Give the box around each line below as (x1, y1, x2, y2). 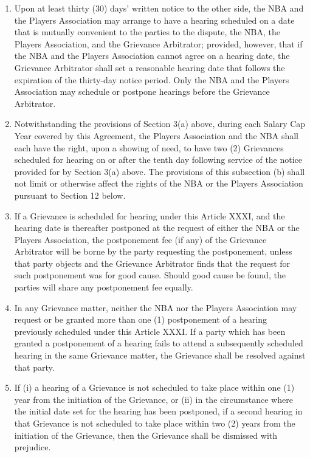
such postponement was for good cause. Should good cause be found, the (14, 269, 286, 281)
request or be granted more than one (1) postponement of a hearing (14, 313, 267, 326)
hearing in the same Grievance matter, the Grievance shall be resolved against (14, 349, 306, 362)
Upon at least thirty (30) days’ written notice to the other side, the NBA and (14, 2, 304, 14)
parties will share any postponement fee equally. (14, 281, 193, 294)
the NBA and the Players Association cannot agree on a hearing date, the (14, 49, 290, 62)
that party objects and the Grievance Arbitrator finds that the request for (14, 256, 291, 269)
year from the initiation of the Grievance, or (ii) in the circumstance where (14, 393, 293, 405)
